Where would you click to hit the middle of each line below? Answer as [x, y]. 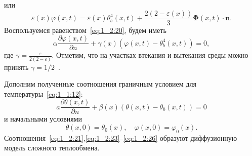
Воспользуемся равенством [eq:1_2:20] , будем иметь [85, 30]
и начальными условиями [43, 119]
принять [16, 67]
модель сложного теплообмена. [52, 148]
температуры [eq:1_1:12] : [44, 93]
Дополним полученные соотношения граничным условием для [100, 84]
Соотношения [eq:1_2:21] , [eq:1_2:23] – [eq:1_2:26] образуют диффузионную [121, 138]
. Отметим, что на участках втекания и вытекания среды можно [150, 55]
